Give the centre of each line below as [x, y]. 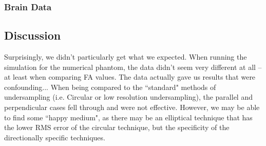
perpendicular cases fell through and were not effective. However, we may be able [132, 107]
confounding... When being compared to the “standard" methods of [110, 87]
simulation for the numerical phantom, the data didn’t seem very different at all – [133, 67]
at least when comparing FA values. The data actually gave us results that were [130, 77]
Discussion [33, 35]
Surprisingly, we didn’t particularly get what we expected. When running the [126, 57]
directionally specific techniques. [55, 137]
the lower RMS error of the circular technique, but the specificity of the [117, 127]
